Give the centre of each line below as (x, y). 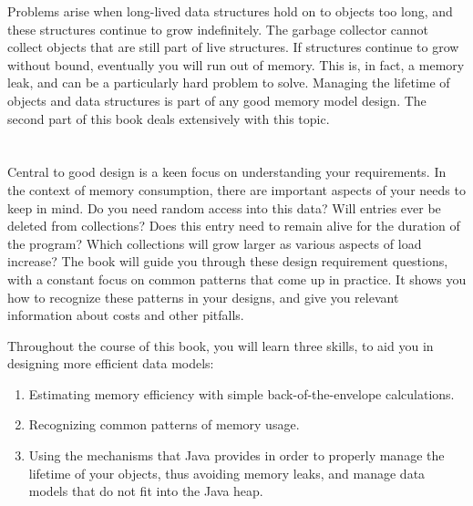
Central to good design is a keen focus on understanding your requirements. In (227, 172)
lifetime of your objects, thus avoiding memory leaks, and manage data (227, 473)
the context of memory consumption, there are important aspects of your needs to (236, 189)
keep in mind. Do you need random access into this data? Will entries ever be (224, 207)
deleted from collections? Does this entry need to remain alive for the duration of (234, 226)
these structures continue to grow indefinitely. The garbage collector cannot (218, 29)
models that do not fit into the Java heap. (146, 491)
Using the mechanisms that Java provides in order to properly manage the (236, 455)
